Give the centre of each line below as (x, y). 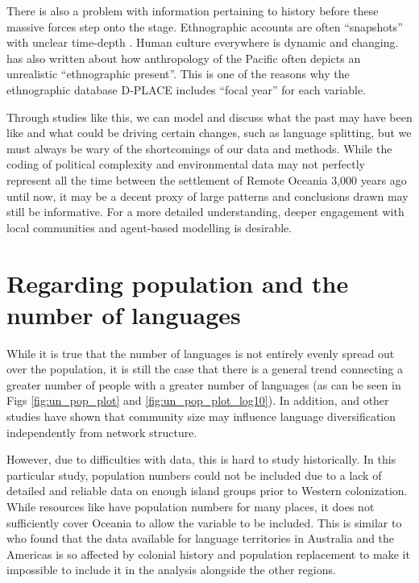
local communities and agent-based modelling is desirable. (149, 227)
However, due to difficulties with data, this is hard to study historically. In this (201, 459)
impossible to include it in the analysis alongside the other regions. (171, 570)
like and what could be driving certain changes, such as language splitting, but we (209, 133)
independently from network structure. (102, 432)
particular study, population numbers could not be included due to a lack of (194, 475)
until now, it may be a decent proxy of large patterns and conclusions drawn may (207, 196)
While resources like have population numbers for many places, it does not (191, 506)
